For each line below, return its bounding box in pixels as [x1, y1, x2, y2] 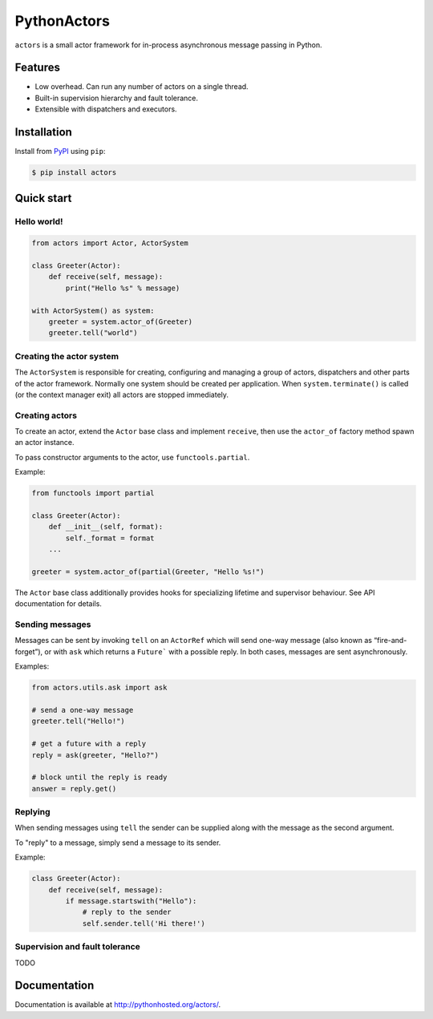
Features [14, 61, 60, 75]
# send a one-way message [31, 706, 134, 715]
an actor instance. [14, 438, 75, 447]
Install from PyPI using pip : [14, 147, 106, 156]
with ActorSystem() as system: [31, 305, 156, 315]
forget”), [14, 646, 43, 657]
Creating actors [14, 410, 78, 421]
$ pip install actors [31, 168, 117, 177]
